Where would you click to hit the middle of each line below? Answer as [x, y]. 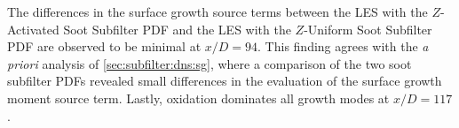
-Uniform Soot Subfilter [368, 29]
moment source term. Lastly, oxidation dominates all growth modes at [198, 98]
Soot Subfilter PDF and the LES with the [177, 29]
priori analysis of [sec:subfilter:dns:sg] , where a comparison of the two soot [210, 63]
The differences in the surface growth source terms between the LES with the [218, 11]
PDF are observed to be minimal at [104, 46]
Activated [33, 29]
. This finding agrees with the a [343, 46]
